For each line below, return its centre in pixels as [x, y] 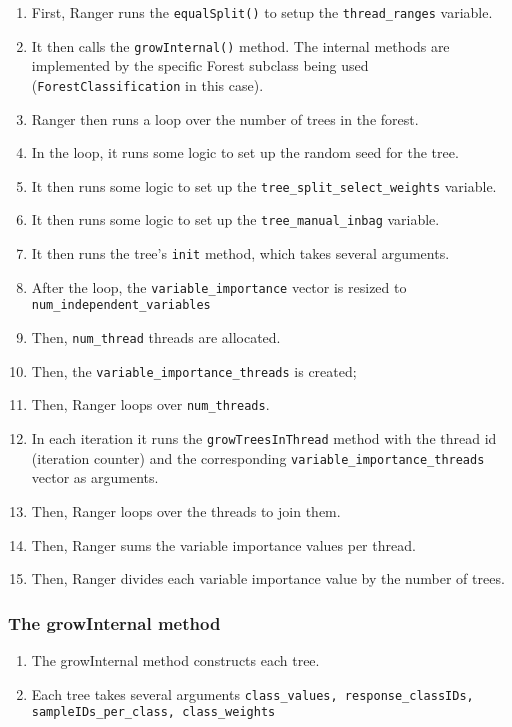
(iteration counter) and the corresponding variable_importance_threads [258, 457]
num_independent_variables [121, 305]
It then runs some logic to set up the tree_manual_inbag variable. [235, 219]
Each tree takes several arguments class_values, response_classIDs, [252, 693]
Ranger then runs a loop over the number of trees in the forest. [225, 118]
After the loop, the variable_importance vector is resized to [219, 286]
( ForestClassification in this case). [147, 84]
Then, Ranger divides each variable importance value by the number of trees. [268, 578]
